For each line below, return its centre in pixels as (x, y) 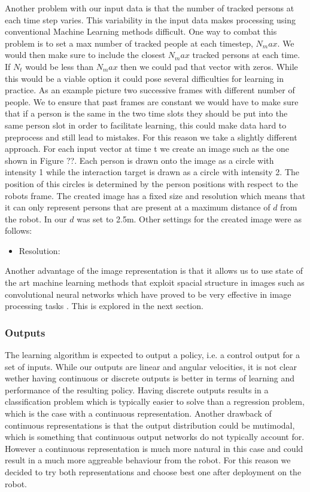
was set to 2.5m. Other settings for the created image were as (189, 219)
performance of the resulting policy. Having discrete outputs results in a (137, 389)
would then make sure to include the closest (85, 55)
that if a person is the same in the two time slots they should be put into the (146, 113)
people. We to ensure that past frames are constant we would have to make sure (152, 101)
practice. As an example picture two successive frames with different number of (150, 90)
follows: (19, 230)
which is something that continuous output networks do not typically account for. (155, 437)
